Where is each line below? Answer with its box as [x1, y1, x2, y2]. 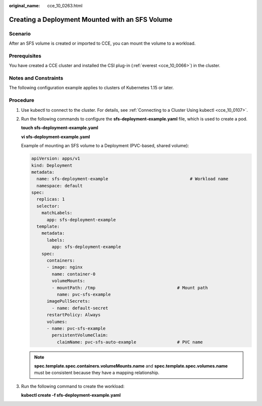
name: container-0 [51, 271, 96, 277]
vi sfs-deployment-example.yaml [21, 134, 90, 139]
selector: [36, 203, 60, 209]
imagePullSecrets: [47, 299, 91, 304]
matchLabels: [41, 210, 73, 216]
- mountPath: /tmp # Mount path [51, 285, 208, 290]
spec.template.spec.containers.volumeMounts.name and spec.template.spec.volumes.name [34, 363, 228, 369]
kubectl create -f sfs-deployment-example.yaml [21, 392, 121, 398]
